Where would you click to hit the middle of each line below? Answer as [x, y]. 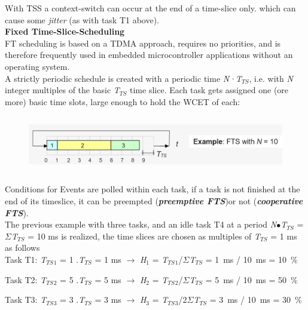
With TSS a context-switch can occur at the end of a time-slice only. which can [150, 8]
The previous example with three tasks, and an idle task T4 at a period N [141, 224]
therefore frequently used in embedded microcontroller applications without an [149, 55]
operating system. [37, 66]
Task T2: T [26, 279]
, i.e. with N [271, 78]
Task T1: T [26, 259]
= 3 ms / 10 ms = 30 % [256, 300]
